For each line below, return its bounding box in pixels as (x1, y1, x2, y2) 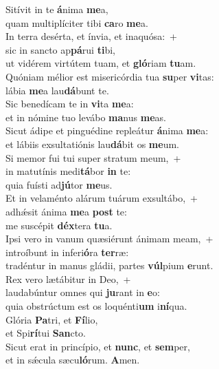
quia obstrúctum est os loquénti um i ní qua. (5, 299, 187, 313)
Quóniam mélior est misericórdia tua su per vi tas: (5, 69, 214, 83)
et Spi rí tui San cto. (5, 326, 86, 340)
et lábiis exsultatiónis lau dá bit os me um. (5, 136, 179, 151)
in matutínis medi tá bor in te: (5, 164, 131, 178)
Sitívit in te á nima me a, (5, 2, 108, 16)
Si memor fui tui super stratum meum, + (5, 150, 181, 165)
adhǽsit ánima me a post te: (5, 204, 127, 218)
